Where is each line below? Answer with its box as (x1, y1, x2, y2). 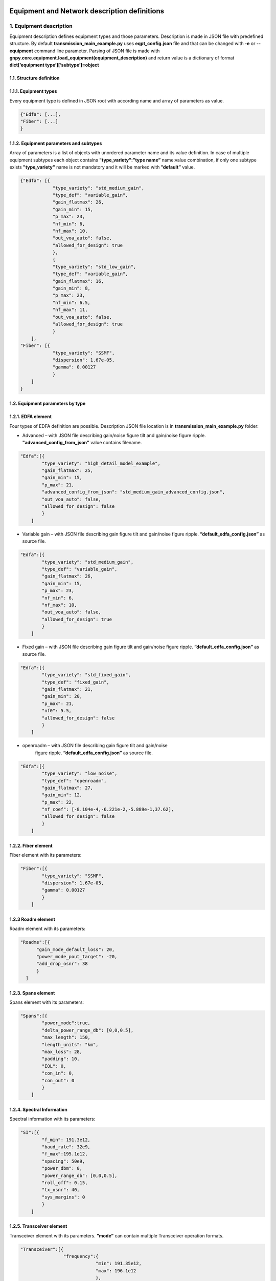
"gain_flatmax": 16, (52, 278, 104, 284)
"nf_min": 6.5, (52, 300, 90, 305)
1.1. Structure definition (9, 75, 60, 81)
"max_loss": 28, (41, 1049, 83, 1055)
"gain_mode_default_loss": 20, (36, 946, 115, 953)
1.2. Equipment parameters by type (9, 400, 86, 407)
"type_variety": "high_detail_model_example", (41, 460, 160, 466)
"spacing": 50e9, (41, 1158, 85, 1164)
